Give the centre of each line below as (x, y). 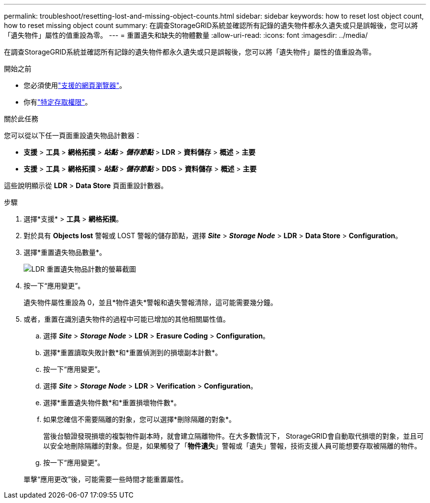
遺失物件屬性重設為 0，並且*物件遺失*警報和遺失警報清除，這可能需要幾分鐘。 (150, 302)
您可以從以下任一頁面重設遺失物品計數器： (73, 135)
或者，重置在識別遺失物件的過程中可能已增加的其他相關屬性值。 (127, 319)
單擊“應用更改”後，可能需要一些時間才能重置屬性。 (106, 479)
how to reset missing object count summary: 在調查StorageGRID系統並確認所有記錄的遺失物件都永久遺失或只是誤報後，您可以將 (211, 25)
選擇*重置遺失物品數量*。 (65, 252)
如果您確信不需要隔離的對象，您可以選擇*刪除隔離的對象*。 (140, 419)
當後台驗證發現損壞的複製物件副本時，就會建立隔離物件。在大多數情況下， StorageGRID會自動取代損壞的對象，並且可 (233, 436)
